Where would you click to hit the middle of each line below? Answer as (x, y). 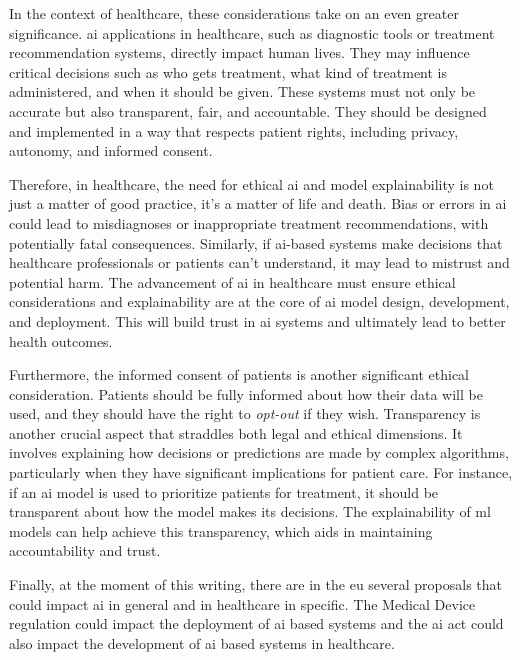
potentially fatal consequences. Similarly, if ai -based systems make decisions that (256, 242)
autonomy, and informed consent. (111, 150)
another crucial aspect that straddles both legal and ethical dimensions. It (236, 432)
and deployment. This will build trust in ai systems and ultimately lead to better (257, 320)
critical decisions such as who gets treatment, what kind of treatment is (228, 71)
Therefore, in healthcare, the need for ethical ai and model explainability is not (251, 183)
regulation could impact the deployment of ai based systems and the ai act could (256, 623)
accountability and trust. (85, 550)
